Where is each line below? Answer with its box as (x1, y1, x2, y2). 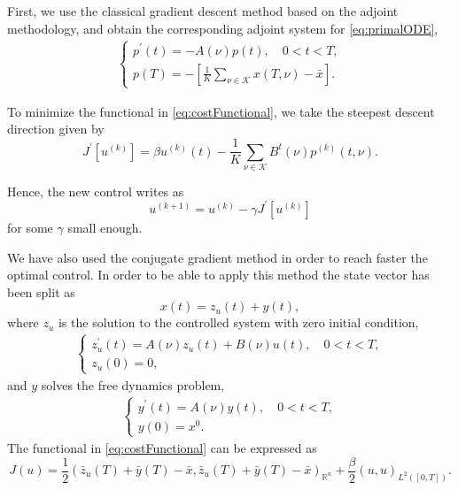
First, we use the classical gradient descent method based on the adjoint (7, 2, 399, 19)
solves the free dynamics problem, (41, 375, 225, 394)
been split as (7, 282, 75, 301)
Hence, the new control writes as (7, 181, 184, 200)
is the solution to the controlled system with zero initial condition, (58, 313, 419, 332)
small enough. (67, 218, 143, 236)
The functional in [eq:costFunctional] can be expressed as (7, 438, 317, 456)
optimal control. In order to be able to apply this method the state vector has (7, 265, 430, 284)
